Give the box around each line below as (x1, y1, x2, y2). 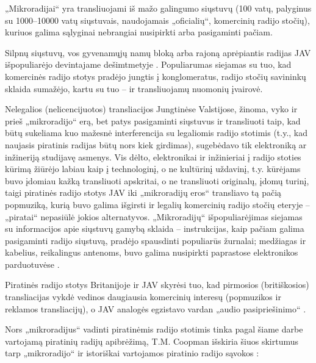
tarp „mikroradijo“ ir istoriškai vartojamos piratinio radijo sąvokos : (5, 347, 259, 359)
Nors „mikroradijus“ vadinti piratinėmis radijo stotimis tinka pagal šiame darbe (5, 323, 303, 336)
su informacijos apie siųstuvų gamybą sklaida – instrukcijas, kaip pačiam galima (5, 222, 304, 235)
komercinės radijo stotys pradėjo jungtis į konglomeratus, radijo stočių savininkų (5, 70, 306, 82)
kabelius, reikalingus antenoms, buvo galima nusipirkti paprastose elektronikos (5, 246, 298, 259)
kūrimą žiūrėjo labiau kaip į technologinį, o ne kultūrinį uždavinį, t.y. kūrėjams (5, 162, 301, 175)
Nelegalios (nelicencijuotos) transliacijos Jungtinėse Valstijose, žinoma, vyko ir (5, 102, 298, 115)
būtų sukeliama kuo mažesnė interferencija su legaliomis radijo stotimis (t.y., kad (5, 126, 308, 139)
